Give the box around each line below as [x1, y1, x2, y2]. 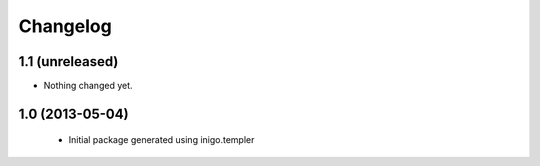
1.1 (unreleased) [18, 53, 119, 70]
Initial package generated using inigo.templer [68, 134, 255, 146]
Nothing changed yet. [43, 80, 134, 92]
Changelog [18, 15, 112, 37]
